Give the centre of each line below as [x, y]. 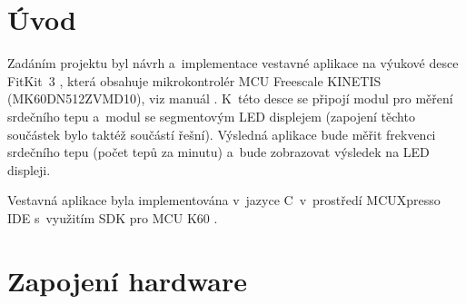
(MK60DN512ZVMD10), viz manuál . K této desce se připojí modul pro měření [230, 98]
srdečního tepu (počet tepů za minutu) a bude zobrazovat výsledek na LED [218, 152]
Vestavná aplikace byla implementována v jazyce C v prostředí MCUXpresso [224, 200]
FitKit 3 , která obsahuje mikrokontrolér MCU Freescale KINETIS [194, 80]
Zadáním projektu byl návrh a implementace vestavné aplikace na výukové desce [233, 63]
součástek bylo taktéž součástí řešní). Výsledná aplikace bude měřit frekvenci [222, 134]
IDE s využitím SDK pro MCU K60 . [113, 217]
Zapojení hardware [128, 280]
